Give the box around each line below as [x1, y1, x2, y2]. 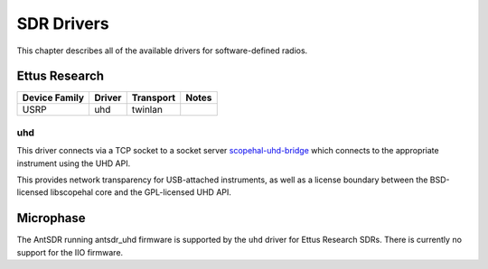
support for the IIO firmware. [16, 246, 124, 257]
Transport [131, 91, 176, 104]
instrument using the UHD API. [16, 158, 131, 169]
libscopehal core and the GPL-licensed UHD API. [50, 187, 232, 198]
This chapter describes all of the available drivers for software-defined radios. [16, 45, 308, 56]
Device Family [22, 91, 85, 104]
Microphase [16, 210, 86, 226]
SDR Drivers [16, 14, 109, 33]
